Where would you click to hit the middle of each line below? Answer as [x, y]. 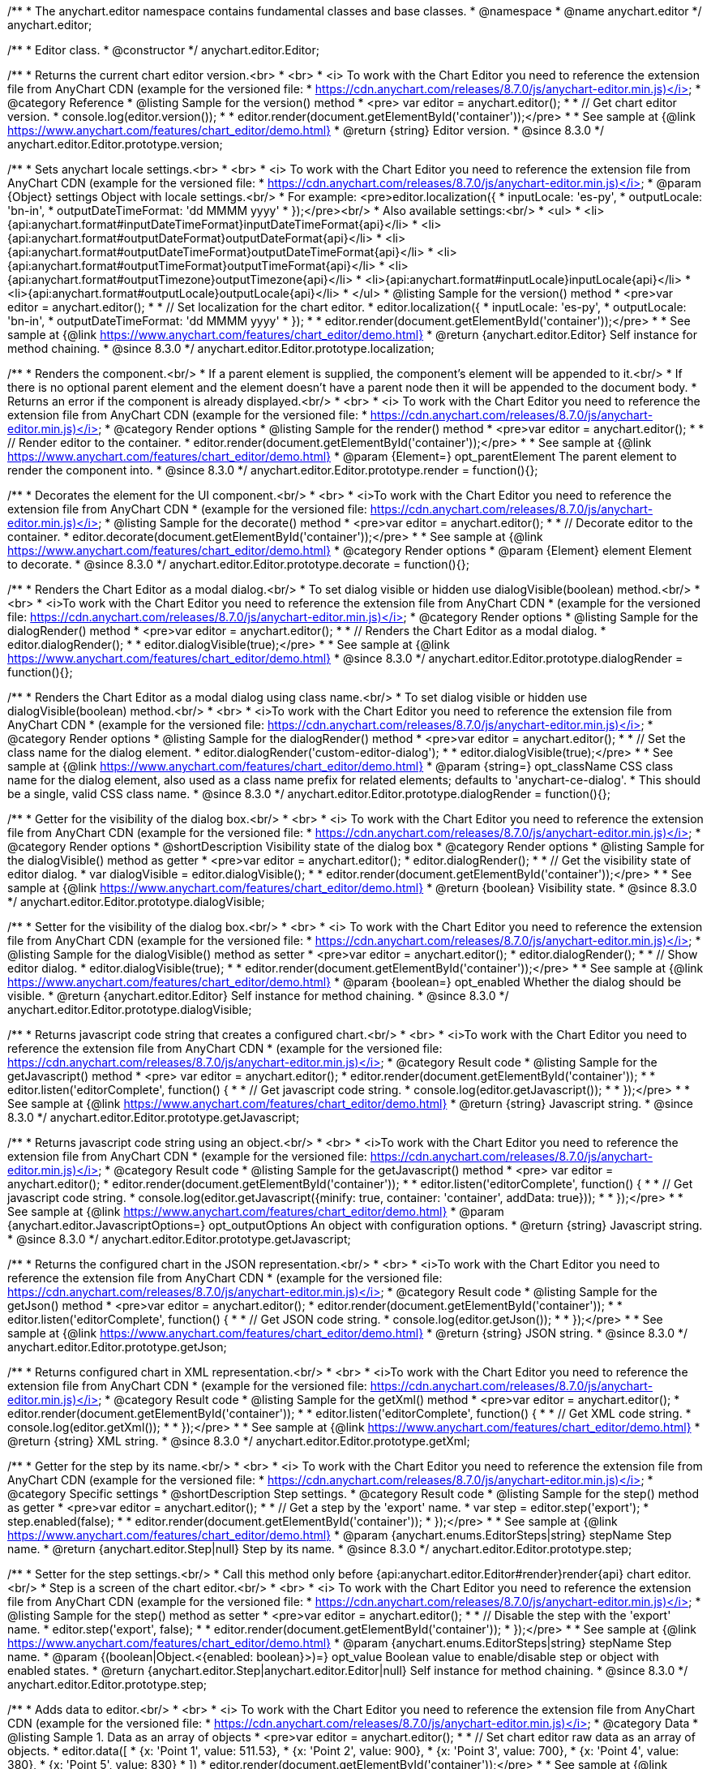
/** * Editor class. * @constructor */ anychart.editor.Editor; [163, 50]
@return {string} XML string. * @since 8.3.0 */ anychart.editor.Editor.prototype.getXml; [239, 1441]
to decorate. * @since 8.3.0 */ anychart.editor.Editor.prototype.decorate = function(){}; [238, 564]
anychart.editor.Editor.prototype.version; [115, 144]
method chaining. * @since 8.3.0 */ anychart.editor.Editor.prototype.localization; [221, 348]
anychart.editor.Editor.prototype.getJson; [117, 1347]
